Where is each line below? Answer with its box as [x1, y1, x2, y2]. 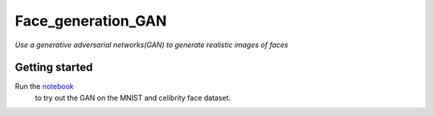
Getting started [14, 61, 93, 74]
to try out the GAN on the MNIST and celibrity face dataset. [35, 93, 231, 102]
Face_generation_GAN [14, 12, 167, 30]
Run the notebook [14, 82, 74, 91]
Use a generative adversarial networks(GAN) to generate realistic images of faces [14, 40, 289, 50]
